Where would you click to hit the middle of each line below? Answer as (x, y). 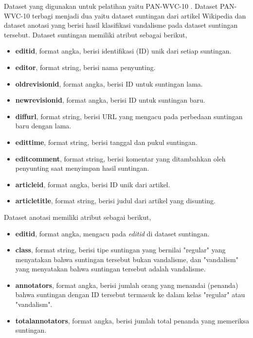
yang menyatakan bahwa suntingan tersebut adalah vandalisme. (110, 269)
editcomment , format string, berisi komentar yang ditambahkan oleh (120, 158)
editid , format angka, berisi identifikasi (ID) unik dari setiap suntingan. (123, 51)
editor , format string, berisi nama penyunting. (85, 67)
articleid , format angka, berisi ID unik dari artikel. (93, 184)
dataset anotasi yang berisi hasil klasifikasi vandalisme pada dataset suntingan (121, 25)
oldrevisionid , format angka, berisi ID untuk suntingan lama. (109, 83)
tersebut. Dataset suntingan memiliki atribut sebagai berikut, (96, 34)
